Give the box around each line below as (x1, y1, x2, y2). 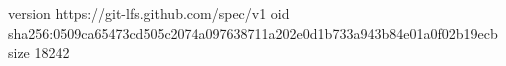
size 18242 (8, 42, 70, 63)
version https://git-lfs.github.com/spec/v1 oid (8, 3, 290, 23)
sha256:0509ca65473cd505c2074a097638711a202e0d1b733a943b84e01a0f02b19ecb (8, 22, 498, 43)
